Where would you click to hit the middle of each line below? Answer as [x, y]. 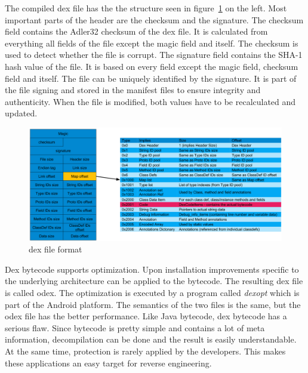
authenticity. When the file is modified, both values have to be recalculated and [150, 101]
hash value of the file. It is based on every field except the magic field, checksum [152, 66]
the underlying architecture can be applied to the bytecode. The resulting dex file [154, 281]
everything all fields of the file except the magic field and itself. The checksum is [152, 43]
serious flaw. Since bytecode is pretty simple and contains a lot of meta [135, 327]
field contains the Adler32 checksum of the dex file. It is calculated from [136, 31]
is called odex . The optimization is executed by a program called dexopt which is [152, 292]
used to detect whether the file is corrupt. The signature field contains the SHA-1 [154, 55]
